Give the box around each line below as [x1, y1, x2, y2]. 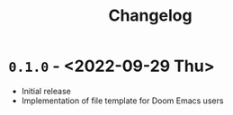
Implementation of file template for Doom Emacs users [21, 95, 224, 106]
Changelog [108, 5, 193, 26]
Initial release [21, 85, 71, 96]
